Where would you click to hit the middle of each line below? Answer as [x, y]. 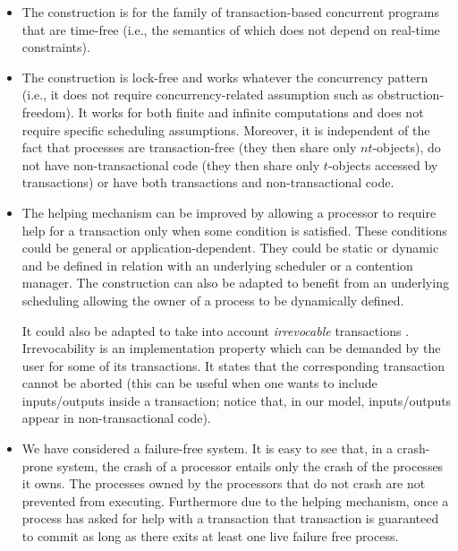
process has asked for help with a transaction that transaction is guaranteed [230, 518]
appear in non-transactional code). [116, 418]
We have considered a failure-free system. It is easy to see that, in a [208, 448]
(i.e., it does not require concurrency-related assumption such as [198, 95]
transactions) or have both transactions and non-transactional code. [208, 182]
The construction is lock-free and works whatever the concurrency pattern [225, 77]
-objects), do [407, 147]
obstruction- [411, 95]
